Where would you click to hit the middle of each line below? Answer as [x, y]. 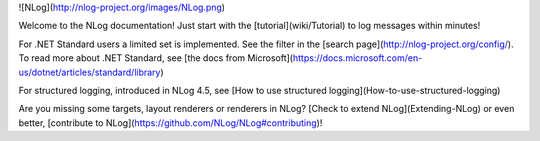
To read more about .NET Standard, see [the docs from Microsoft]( [156, 58]
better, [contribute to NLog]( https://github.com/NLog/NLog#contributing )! [170, 122]
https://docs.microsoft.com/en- [357, 58]
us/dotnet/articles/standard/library [89, 72]
